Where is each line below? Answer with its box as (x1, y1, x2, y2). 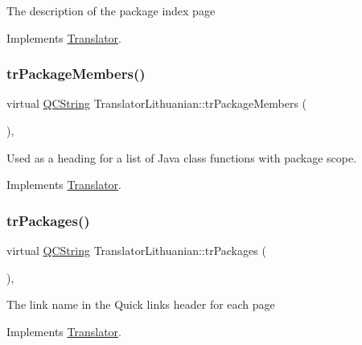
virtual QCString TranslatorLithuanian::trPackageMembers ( (6, 95, 307, 112)
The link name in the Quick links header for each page (6, 296, 275, 313)
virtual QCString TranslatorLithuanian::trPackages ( (6, 242, 266, 258)
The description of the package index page (6, 2, 216, 18)
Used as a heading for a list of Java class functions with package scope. (6, 149, 357, 166)
